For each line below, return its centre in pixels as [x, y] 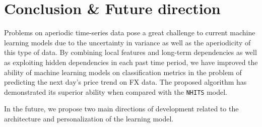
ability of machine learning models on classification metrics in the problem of [123, 72]
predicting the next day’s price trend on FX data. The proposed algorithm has [125, 82]
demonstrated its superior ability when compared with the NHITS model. [116, 91]
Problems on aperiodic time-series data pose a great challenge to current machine [130, 33]
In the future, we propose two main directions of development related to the [121, 109]
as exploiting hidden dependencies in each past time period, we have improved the [131, 62]
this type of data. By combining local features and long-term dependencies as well [130, 52]
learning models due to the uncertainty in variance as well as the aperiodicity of [127, 42]
